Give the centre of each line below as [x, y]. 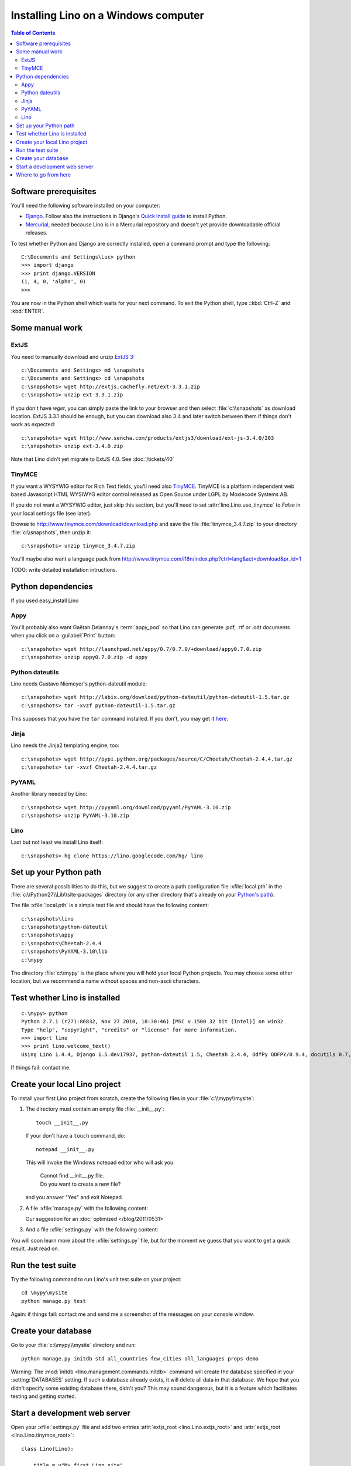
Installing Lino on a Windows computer [107, 15]
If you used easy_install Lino [45, 600]
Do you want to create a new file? [80, 1184]
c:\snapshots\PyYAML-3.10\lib [65, 952]
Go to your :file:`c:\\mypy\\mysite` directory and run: [73, 1345]
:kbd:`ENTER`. [28, 311]
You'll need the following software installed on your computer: [86, 206]
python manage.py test [54, 1301]
